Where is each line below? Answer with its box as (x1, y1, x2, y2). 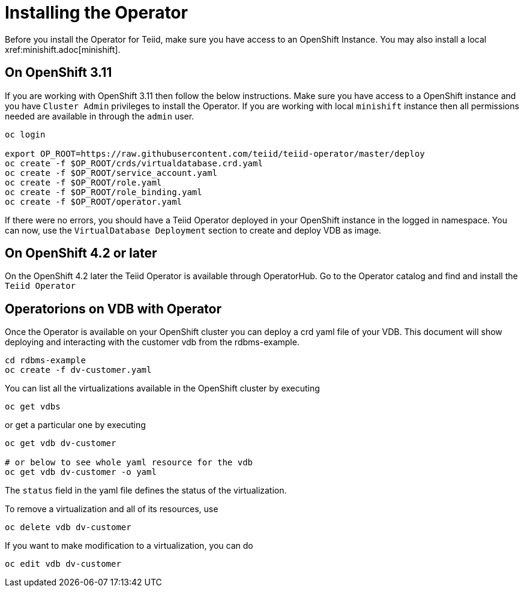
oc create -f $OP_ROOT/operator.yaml (5, 196, 182, 207)
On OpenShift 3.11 (5, 65, 112, 80)
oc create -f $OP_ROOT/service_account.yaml (5, 168, 218, 178)
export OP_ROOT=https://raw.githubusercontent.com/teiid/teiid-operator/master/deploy (5, 148, 425, 159)
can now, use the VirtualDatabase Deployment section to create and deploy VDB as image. (5, 225, 382, 235)
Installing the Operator (5, 2, 188, 23)
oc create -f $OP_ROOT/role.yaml (5, 177, 162, 187)
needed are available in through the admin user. (5, 110, 194, 121)
